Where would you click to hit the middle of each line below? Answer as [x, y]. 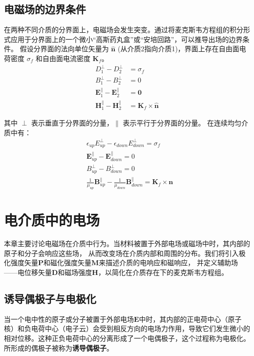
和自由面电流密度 [63, 58]
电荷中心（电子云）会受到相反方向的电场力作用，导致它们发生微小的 [140, 328]
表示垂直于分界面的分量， [72, 123]
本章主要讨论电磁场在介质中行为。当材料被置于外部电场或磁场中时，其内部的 [127, 243]
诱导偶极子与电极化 [50, 299]
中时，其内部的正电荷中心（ [183, 319]
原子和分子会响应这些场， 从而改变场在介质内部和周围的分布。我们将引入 [121, 253]
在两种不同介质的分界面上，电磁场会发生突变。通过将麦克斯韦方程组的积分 [124, 30]
